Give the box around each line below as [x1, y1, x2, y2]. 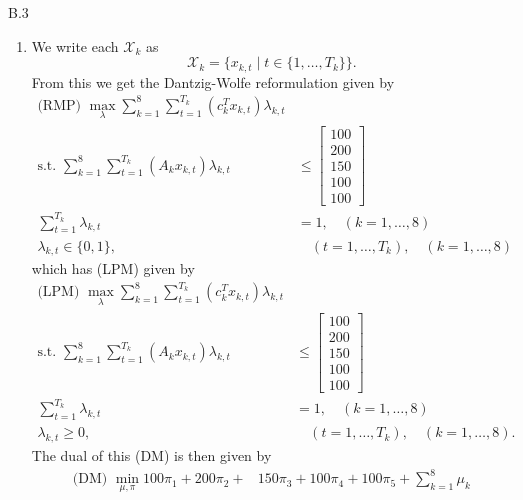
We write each [31, 35, 119, 56]
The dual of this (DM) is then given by [31, 445, 272, 466]
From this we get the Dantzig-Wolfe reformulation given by [31, 71, 395, 92]
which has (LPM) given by [31, 258, 195, 279]
